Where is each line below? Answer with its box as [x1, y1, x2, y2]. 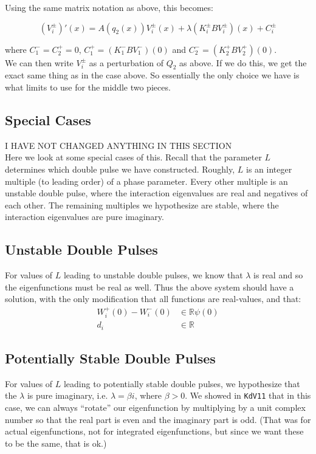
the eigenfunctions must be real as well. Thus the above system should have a [5, 280, 294, 293]
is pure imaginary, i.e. [27, 389, 108, 402]
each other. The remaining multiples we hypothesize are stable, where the [5, 198, 279, 211]
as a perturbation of [89, 56, 164, 69]
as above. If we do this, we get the [179, 56, 307, 69]
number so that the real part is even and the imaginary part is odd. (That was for [5, 413, 311, 425]
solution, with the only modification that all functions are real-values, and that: [5, 292, 301, 305]
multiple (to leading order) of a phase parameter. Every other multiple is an [5, 174, 288, 187]
